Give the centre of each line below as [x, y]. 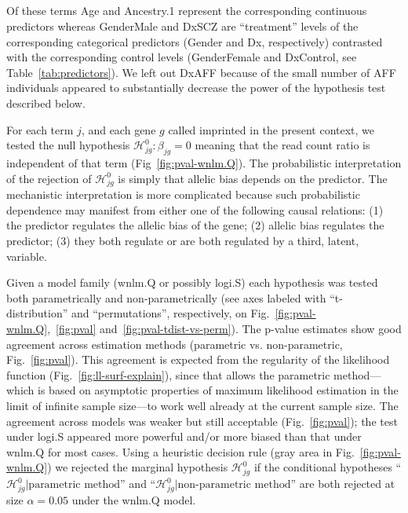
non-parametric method [234, 485]
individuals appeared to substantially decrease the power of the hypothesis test [196, 88]
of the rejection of [49, 178]
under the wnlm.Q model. [134, 499]
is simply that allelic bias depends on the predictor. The [253, 178]
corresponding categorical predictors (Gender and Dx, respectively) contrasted [195, 41]
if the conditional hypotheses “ [328, 467]
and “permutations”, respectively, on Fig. [170, 313]
